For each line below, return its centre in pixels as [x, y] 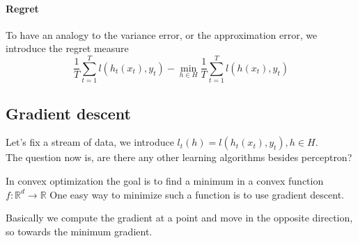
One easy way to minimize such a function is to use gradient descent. [197, 194]
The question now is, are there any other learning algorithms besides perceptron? [179, 157]
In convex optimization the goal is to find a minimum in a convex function [165, 180]
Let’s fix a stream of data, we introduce [90, 142]
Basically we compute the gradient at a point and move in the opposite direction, [179, 218]
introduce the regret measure [67, 48]
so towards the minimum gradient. [79, 231]
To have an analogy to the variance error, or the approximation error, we [162, 34]
